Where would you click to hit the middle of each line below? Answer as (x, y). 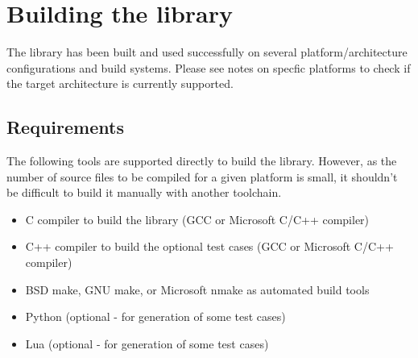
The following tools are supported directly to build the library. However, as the (202, 161)
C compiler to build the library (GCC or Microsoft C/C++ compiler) (197, 219)
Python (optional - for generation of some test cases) (155, 316)
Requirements (65, 127)
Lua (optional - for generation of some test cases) (147, 343)
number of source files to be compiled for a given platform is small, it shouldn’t (202, 176)
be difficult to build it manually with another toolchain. (144, 192)
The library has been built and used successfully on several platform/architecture (207, 52)
